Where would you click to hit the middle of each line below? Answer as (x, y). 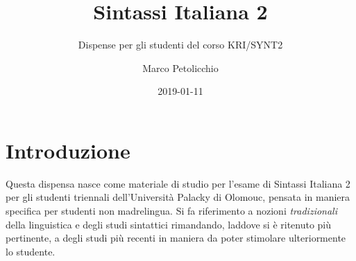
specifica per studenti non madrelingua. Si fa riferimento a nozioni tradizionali (171, 211)
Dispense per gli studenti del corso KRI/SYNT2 (180, 45)
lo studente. (31, 251)
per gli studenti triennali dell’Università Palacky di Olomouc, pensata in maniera (178, 197)
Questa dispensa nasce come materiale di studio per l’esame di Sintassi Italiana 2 (178, 183)
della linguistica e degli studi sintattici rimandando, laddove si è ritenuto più (169, 224)
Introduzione (68, 150)
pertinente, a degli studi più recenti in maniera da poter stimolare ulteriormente (176, 238)
